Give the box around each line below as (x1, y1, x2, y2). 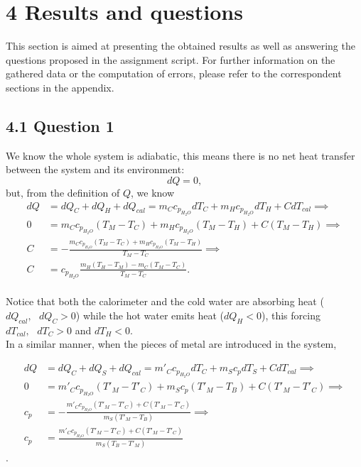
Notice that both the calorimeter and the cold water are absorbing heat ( (6, 294, 324, 309)
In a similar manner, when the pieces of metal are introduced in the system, (6, 336, 337, 351)
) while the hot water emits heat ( (75, 308, 224, 323)
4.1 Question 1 (6, 114, 114, 136)
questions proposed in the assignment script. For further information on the (6, 52, 335, 67)
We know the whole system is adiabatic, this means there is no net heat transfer (6, 148, 355, 163)
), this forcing (261, 308, 320, 323)
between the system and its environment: (6, 162, 185, 177)
